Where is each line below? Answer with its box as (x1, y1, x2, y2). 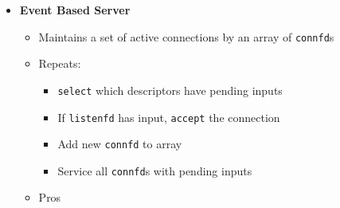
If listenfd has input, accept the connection (57, 108, 280, 125)
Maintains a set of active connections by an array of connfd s (38, 28, 334, 45)
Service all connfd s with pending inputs (57, 162, 252, 179)
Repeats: (38, 55, 81, 72)
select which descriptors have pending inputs (57, 81, 283, 98)
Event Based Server (19, 2, 131, 18)
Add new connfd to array (57, 135, 182, 152)
